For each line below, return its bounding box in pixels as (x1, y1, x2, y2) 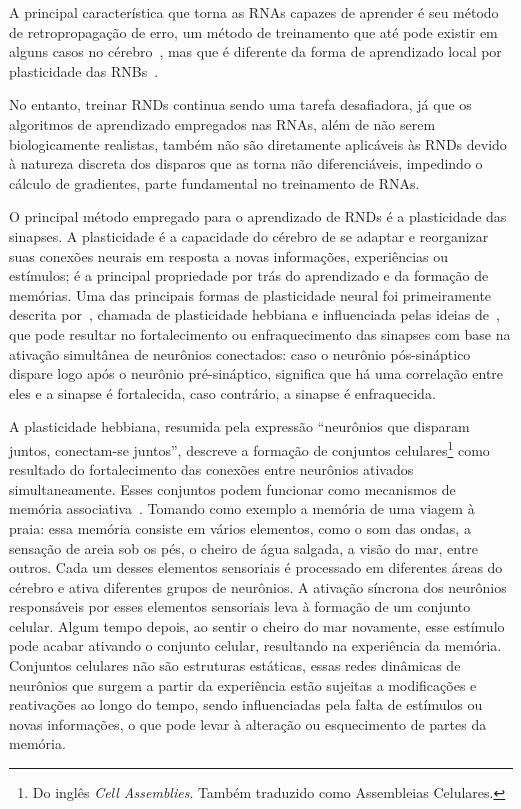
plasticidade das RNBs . (9, 60, 159, 81)
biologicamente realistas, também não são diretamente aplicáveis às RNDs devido (9, 133, 507, 154)
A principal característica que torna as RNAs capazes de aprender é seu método (9, 2, 499, 22)
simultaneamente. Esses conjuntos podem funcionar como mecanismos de (9, 478, 456, 499)
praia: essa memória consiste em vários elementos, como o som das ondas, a (9, 517, 471, 538)
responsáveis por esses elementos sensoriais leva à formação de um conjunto (9, 596, 471, 617)
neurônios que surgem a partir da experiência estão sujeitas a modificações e (9, 674, 477, 695)
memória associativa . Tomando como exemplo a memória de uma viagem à (9, 498, 475, 519)
